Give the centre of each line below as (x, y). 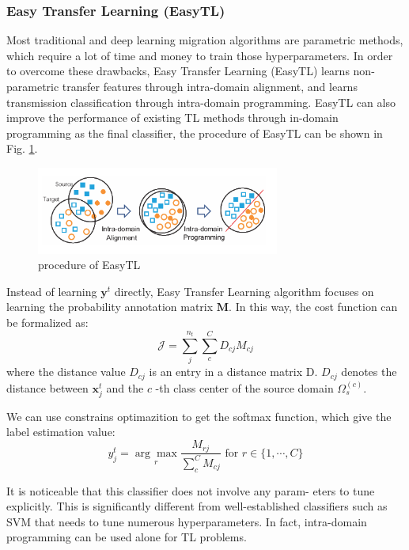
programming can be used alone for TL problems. (127, 537)
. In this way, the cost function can (313, 307)
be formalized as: (47, 322)
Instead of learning (52, 291)
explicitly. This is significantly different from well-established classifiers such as (197, 506)
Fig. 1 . (22, 148)
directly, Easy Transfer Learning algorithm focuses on (244, 291)
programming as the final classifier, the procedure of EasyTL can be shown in (195, 133)
